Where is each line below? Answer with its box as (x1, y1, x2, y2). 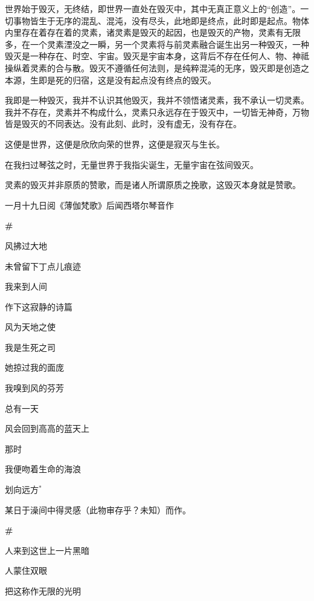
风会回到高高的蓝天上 (5, 422, 89, 435)
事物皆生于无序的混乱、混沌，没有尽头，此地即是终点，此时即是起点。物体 (13, 14, 309, 27)
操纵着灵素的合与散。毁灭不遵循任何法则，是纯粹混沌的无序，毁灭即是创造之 (5, 61, 309, 74)
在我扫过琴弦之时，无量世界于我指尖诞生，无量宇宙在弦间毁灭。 (5, 158, 258, 171)
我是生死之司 (5, 340, 56, 353)
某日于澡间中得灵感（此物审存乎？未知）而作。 (5, 503, 191, 516)
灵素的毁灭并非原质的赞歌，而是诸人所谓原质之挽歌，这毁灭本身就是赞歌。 (5, 178, 301, 191)
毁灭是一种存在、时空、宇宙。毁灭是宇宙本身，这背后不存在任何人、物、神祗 (5, 50, 309, 62)
